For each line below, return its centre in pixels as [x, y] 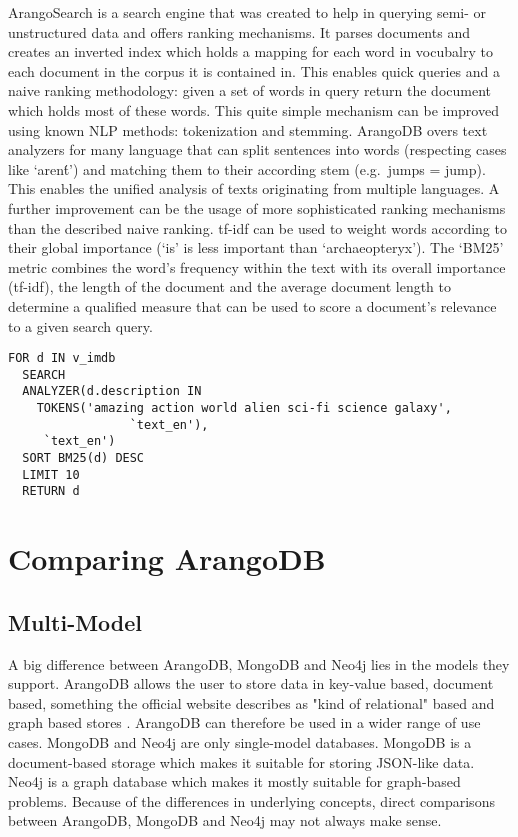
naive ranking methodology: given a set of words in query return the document [249, 90]
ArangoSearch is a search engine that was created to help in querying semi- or [247, 12]
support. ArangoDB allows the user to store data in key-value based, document [251, 683]
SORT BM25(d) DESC [83, 458]
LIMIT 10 [51, 474]
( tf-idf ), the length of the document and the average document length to [230, 286]
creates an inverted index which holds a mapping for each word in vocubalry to [250, 51]
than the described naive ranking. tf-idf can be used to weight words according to [257, 227]
